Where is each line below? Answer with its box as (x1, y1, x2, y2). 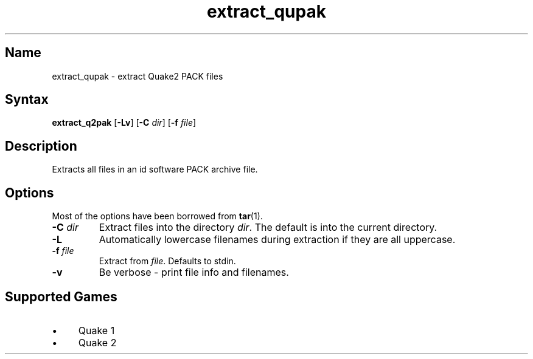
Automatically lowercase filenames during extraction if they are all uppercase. (99, 233, 456, 246)
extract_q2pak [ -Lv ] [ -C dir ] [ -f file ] (52, 117, 197, 128)
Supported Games (5, 289, 117, 304)
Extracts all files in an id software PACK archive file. (52, 164, 258, 175)
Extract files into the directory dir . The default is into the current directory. (99, 221, 437, 234)
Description (5, 138, 77, 154)
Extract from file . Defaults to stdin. (99, 256, 236, 267)
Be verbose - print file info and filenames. (99, 266, 289, 279)
